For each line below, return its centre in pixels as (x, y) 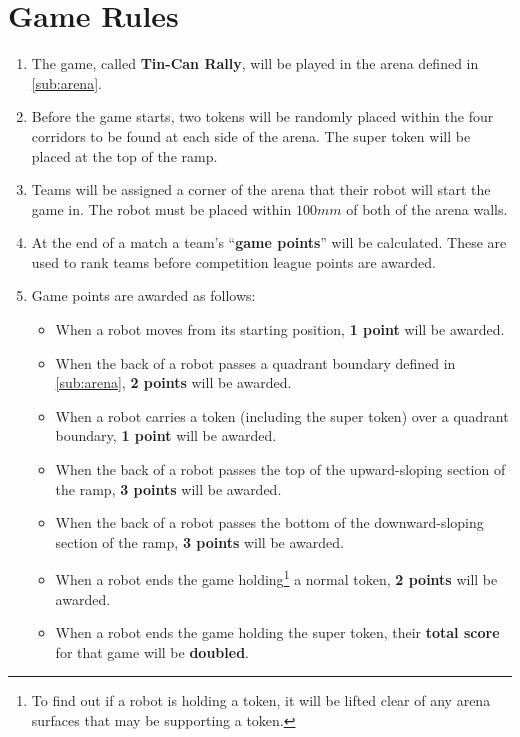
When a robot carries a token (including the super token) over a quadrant (282, 415)
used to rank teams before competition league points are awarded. (233, 261)
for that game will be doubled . (152, 651)
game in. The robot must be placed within (161, 208)
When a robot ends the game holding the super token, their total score (277, 632)
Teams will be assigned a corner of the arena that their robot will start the (261, 189)
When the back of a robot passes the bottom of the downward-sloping (269, 522)
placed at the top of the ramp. (124, 155)
